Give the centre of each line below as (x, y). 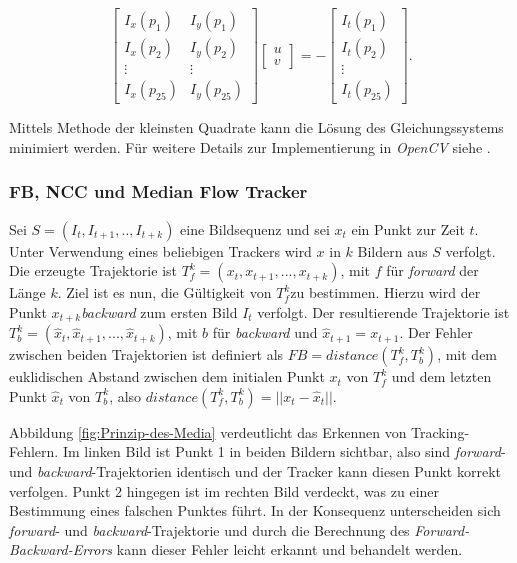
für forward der (432, 270)
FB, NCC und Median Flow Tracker (158, 191)
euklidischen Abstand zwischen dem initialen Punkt (167, 376)
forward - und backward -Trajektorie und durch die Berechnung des (209, 529)
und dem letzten (441, 376)
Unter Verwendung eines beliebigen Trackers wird (160, 250)
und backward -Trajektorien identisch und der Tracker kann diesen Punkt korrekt (255, 470)
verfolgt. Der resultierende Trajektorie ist (383, 311)
